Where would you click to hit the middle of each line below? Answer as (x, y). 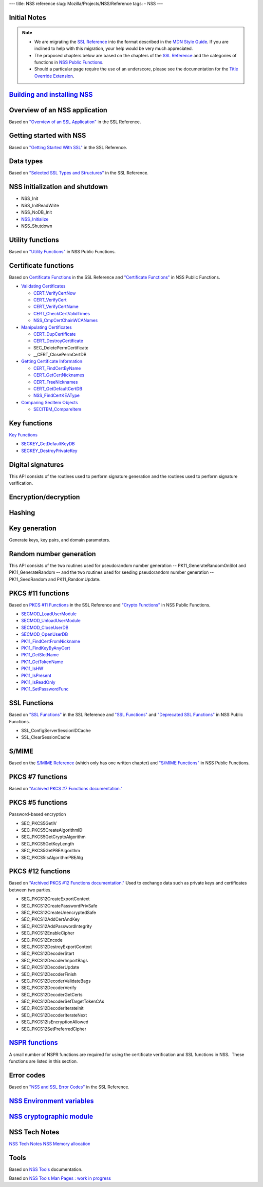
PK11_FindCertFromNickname (51, 641)
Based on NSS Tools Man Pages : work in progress (60, 1178)
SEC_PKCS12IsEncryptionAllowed (55, 1022)
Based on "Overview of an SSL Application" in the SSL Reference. (75, 122)
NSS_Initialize (35, 219)
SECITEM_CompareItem (57, 409)
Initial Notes (28, 17)
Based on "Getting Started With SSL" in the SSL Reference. (68, 147)
